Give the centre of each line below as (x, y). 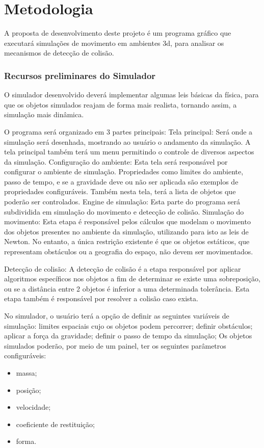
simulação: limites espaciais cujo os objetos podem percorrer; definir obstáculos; (128, 325)
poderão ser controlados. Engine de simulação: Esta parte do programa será (122, 202)
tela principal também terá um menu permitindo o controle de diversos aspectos (129, 152)
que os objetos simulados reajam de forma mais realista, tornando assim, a (121, 104)
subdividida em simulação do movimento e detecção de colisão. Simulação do (124, 211)
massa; (27, 372)
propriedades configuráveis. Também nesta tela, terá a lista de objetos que (120, 191)
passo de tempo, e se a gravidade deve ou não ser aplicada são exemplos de (121, 181)
